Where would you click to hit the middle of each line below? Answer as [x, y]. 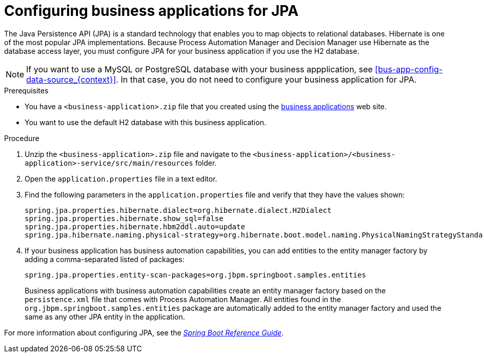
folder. [206, 163]
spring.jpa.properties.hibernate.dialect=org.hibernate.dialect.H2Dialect [178, 210]
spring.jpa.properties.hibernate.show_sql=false [124, 218]
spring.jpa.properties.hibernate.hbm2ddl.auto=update [135, 226]
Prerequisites [26, 90]
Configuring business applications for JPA [152, 11]
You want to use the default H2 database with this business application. [145, 122]
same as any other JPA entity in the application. [105, 316]
